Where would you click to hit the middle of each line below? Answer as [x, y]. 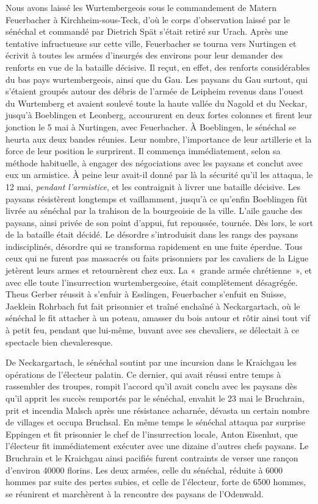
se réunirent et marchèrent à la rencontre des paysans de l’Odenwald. [135, 493]
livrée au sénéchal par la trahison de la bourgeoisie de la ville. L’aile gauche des [154, 211]
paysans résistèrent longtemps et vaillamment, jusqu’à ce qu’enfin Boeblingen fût [157, 198]
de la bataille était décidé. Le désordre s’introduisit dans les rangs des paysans [152, 234]
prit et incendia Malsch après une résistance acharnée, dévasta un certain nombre [157, 410]
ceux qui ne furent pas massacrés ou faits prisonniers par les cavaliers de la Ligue [157, 258]
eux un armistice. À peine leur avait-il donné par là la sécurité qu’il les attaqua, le [159, 175]
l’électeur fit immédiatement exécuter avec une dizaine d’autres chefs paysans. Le [157, 446]
